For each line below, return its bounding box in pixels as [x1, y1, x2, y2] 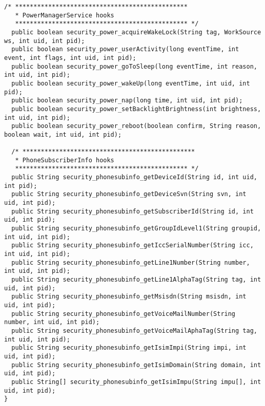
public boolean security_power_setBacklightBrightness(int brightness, [11, 105, 261, 113]
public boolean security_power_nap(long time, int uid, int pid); [11, 97, 243, 104]
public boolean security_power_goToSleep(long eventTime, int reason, [11, 62, 257, 70]
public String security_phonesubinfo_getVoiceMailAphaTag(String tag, [11, 327, 257, 334]
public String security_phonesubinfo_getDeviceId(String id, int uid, [11, 174, 257, 181]
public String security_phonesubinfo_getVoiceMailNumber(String [11, 310, 236, 317]
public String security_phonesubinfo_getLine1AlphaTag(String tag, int [11, 276, 261, 283]
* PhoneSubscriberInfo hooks [15, 156, 114, 164]
